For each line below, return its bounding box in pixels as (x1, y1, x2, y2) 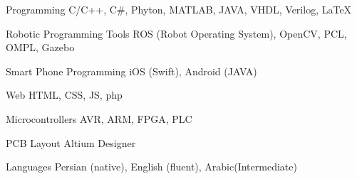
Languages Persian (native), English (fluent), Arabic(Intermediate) (6, 159, 297, 174)
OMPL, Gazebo (6, 40, 75, 55)
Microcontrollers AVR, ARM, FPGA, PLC (6, 111, 192, 126)
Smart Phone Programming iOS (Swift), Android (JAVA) (6, 63, 257, 78)
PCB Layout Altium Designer (6, 135, 136, 150)
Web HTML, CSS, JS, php (6, 87, 123, 102)
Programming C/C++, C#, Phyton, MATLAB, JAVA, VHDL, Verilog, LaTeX (6, 2, 352, 16)
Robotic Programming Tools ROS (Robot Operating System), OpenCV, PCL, (6, 26, 347, 40)
